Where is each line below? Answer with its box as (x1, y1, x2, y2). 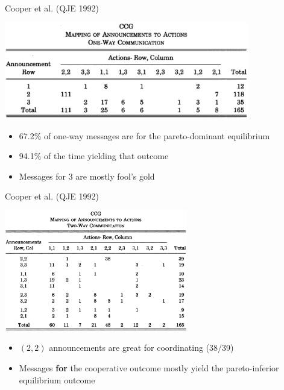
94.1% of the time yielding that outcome (19, 149, 169, 162)
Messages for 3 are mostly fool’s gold (19, 169, 155, 182)
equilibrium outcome (19, 373, 95, 386)
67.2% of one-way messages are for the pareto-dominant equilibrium (19, 129, 270, 142)
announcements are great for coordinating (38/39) (49, 341, 234, 354)
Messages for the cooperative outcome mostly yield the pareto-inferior (19, 361, 279, 374)
